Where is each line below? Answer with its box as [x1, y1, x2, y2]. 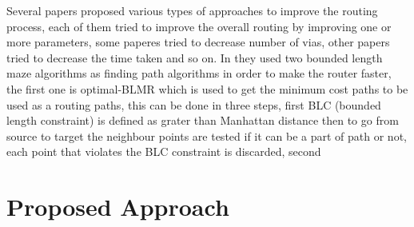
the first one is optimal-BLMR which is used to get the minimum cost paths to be [6, 80, 408, 97]
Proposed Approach [6, 190, 229, 223]
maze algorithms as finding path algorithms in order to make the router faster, [6, 65, 392, 82]
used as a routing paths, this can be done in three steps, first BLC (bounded [6, 96, 381, 113]
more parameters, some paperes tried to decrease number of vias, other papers [6, 34, 390, 50]
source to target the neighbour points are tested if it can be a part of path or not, [6, 127, 407, 144]
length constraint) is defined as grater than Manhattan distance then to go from [6, 112, 399, 129]
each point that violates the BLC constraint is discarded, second [6, 143, 321, 160]
